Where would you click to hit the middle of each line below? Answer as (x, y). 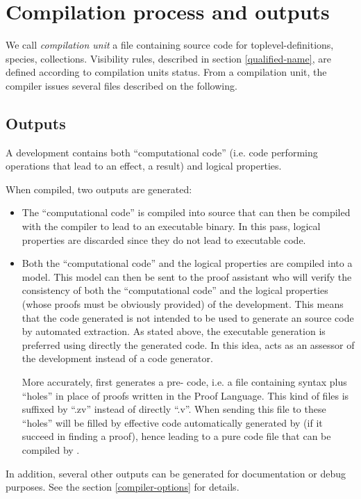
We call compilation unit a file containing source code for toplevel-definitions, (170, 45)
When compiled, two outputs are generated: (99, 189)
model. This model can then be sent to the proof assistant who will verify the (187, 276)
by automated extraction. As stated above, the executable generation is (174, 331)
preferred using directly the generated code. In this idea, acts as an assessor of (188, 344)
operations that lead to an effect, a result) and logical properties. (144, 166)
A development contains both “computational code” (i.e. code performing (162, 152)
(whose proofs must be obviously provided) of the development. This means (183, 304)
